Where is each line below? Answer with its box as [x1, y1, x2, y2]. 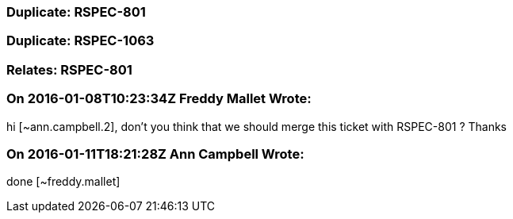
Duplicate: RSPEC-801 [6, 4, 146, 20]
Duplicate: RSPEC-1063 [6, 33, 155, 49]
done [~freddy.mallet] [6, 175, 121, 189]
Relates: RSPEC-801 [6, 61, 132, 78]
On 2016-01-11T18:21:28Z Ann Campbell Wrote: [6, 145, 304, 162]
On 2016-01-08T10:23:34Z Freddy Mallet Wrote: [6, 90, 312, 107]
